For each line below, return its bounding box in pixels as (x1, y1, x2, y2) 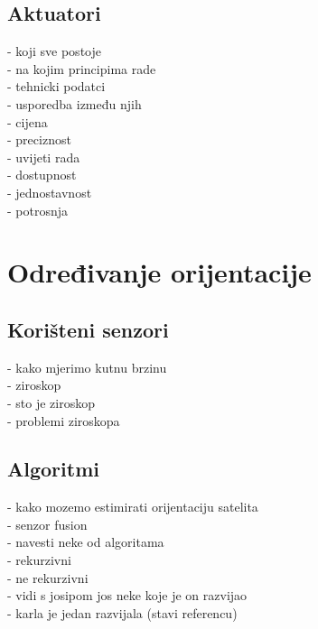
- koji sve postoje (7, 42, 101, 60)
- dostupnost (7, 165, 77, 184)
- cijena (7, 112, 48, 131)
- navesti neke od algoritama (7, 532, 164, 551)
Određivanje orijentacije (7, 254, 312, 291)
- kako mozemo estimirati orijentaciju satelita (7, 497, 258, 516)
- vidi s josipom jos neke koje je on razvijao (7, 586, 248, 605)
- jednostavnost (7, 182, 92, 201)
